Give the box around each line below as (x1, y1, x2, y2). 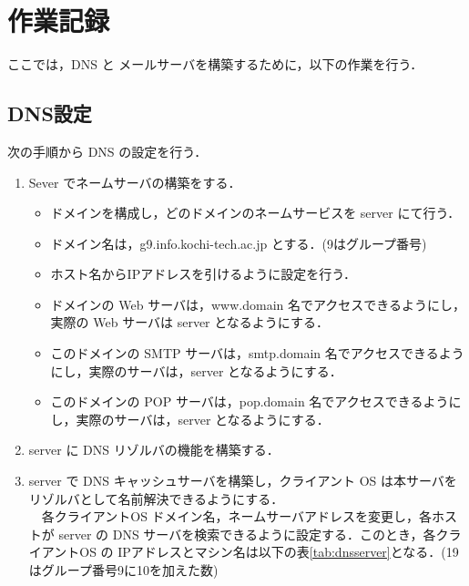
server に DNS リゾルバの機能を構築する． (28, 440, 280, 459)
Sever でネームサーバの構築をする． (28, 172, 241, 191)
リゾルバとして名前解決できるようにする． (28, 488, 284, 508)
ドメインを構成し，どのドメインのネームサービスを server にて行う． (50, 203, 461, 222)
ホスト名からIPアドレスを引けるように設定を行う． (50, 264, 357, 283)
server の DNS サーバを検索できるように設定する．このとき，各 (58, 524, 436, 543)
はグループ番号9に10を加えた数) (28, 560, 219, 580)
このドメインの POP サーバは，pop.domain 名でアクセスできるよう (50, 392, 449, 411)
